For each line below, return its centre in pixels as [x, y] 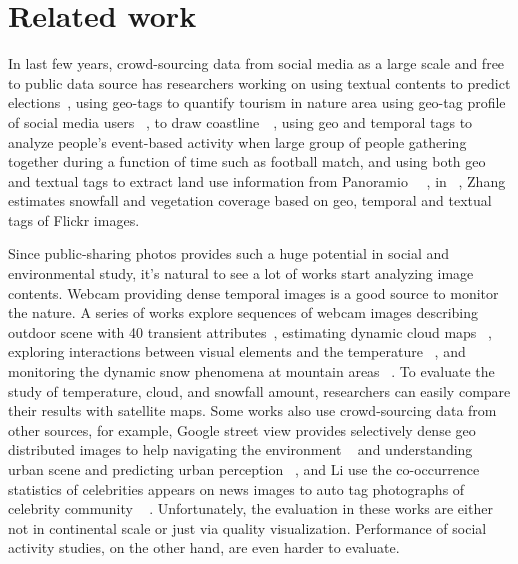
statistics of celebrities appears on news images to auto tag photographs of [236, 488]
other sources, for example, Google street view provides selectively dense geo [242, 429]
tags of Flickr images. [74, 219]
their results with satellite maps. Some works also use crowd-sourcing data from [252, 410]
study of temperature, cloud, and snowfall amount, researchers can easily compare [259, 390]
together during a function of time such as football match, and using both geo [247, 161]
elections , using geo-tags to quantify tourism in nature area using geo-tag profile [257, 102]
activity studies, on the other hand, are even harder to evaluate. [204, 547]
